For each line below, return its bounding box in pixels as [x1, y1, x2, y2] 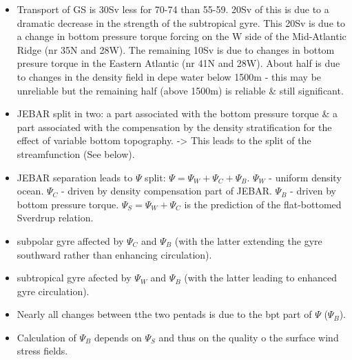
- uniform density [269, 170, 342, 184]
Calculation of [17, 330, 76, 344]
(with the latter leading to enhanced [184, 270, 337, 285]
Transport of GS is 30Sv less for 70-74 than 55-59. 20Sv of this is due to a [17, 2, 329, 16]
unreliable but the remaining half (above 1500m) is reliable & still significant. [17, 83, 344, 97]
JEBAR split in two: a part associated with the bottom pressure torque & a [17, 106, 338, 121]
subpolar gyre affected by [17, 233, 124, 248]
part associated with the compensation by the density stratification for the [17, 119, 332, 134]
